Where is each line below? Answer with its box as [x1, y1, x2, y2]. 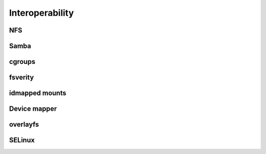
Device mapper [9, 105, 57, 113]
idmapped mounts [9, 89, 66, 97]
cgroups [9, 58, 35, 66]
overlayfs [9, 121, 39, 129]
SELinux [9, 136, 35, 145]
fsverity [9, 73, 34, 82]
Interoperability [9, 7, 74, 18]
